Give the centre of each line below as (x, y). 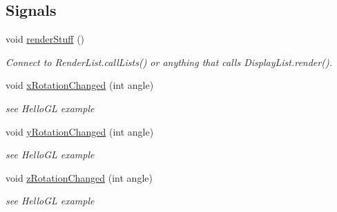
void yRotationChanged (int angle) (80, 131)
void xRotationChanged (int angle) (80, 85)
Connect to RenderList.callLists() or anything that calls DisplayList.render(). (169, 62)
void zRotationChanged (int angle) (79, 177)
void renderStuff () (45, 39)
